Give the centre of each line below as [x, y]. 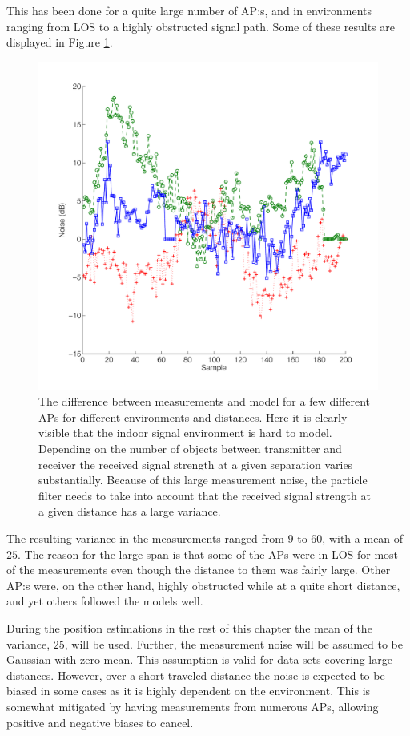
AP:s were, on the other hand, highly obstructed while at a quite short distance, [203, 585]
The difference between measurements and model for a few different [205, 401]
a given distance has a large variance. [130, 511]
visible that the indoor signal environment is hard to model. [185, 433]
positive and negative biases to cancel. [100, 722]
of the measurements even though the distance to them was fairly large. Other [199, 570]
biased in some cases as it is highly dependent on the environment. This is [189, 691]
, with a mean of [363, 538]
